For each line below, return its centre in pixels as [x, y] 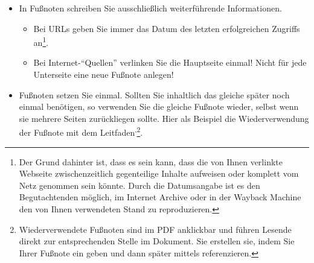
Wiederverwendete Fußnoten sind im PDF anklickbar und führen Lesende [155, 229]
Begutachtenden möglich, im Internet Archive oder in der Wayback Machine [160, 197]
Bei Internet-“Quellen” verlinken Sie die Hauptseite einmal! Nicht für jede [170, 62]
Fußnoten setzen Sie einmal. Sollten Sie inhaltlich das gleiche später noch [154, 94]
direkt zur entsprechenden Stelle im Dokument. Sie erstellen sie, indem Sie [157, 241]
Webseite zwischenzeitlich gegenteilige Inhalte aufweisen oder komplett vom [159, 173]
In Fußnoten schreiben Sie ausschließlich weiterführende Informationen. [150, 8]
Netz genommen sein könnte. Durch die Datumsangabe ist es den [139, 185]
